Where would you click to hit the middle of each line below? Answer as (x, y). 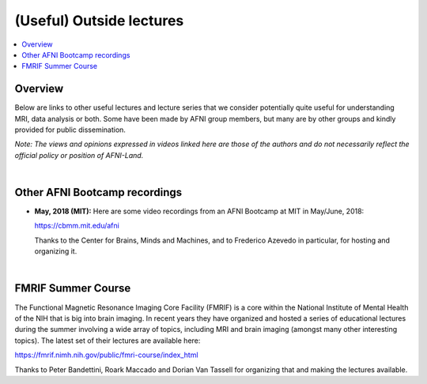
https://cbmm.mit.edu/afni (77, 226)
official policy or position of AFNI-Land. (79, 155)
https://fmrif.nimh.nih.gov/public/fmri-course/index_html (106, 355)
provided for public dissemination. (70, 130)
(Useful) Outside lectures (99, 21)
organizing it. (56, 251)
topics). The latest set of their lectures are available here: (108, 341)
